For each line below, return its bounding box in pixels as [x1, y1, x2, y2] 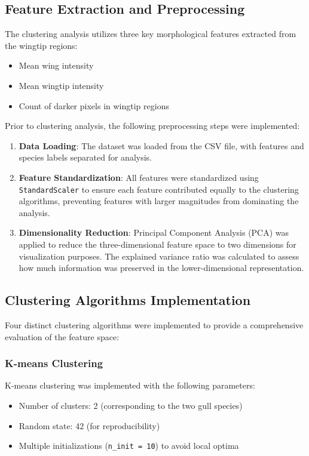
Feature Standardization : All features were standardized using [19, 171, 259, 183]
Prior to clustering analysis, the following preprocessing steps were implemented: [5, 119, 300, 132]
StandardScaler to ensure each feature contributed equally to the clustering [19, 183, 299, 195]
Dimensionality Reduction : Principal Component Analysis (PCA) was [19, 226, 289, 239]
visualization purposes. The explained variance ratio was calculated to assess [19, 249, 299, 262]
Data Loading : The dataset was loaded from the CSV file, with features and [19, 139, 304, 152]
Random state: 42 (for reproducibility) [19, 419, 160, 432]
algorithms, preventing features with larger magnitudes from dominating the [19, 195, 299, 207]
